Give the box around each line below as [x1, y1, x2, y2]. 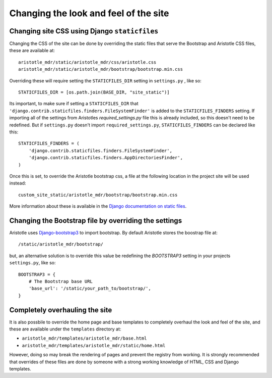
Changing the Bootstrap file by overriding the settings [9, 216, 182, 225]
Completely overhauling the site [9, 306, 112, 314]
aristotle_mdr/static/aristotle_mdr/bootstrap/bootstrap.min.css [18, 66, 183, 72]
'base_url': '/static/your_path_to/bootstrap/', [28, 286, 151, 292]
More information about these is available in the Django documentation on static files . [9, 203, 187, 209]
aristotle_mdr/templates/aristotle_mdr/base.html [22, 336, 147, 341]
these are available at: [9, 48, 55, 54]
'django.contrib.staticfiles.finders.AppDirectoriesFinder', [28, 155, 183, 161]
